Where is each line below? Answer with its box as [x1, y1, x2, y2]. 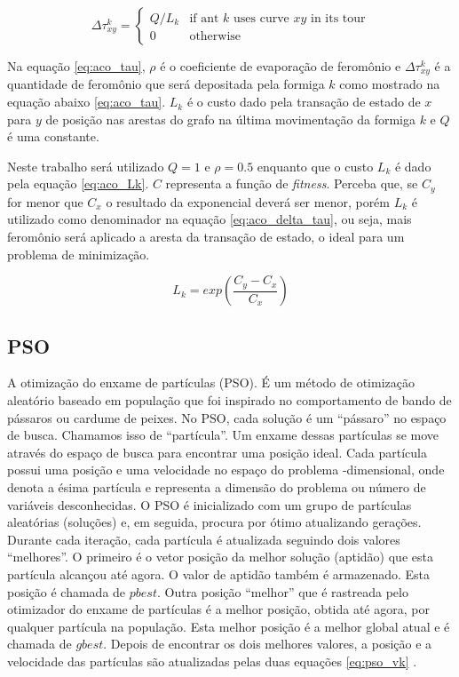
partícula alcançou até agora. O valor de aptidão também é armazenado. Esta [7, 564, 431, 583]
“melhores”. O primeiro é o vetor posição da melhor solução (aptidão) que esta [7, 547, 433, 566]
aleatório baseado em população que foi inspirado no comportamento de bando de [7, 391, 452, 410]
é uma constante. [7, 127, 99, 146]
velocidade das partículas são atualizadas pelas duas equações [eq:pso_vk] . [7, 651, 417, 670]
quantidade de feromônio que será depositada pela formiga [7, 75, 325, 93]
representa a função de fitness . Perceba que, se [165, 174, 418, 193]
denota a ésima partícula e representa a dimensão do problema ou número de [7, 478, 426, 497]
